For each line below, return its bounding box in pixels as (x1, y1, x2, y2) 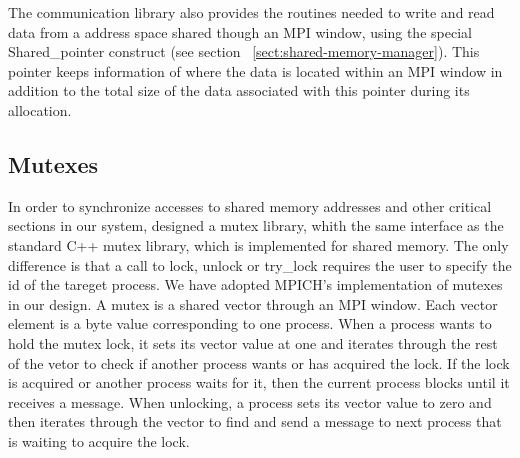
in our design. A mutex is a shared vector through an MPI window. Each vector (8, 293, 498, 314)
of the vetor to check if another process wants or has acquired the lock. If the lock (8, 352, 510, 373)
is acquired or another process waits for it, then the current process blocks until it (8, 372, 510, 393)
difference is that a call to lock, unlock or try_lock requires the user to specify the (8, 254, 512, 275)
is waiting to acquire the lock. (8, 430, 190, 451)
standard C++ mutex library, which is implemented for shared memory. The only (8, 234, 509, 255)
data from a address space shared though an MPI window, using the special (8, 21, 472, 42)
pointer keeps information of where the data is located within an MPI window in (8, 60, 503, 81)
